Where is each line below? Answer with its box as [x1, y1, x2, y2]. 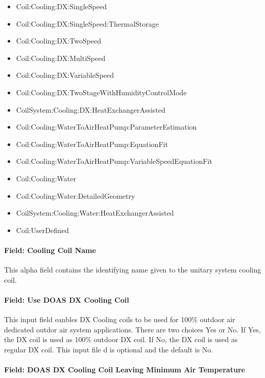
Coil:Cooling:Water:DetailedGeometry [16, 190, 135, 201]
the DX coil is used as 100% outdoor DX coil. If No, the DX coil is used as [4, 334, 238, 345]
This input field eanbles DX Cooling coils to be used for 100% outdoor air [4, 314, 235, 325]
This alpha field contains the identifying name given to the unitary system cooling [4, 264, 261, 275]
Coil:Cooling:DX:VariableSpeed [16, 70, 114, 80]
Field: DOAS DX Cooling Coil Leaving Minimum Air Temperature [4, 364, 245, 375]
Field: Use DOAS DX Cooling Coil [4, 294, 129, 305]
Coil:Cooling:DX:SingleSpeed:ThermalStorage [16, 18, 159, 29]
